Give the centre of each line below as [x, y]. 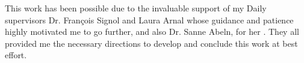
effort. [16, 55]
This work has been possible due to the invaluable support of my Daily [136, 8]
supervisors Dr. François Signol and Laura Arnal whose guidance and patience [149, 19]
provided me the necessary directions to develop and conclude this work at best [151, 43]
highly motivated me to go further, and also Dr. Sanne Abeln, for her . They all [152, 31]
